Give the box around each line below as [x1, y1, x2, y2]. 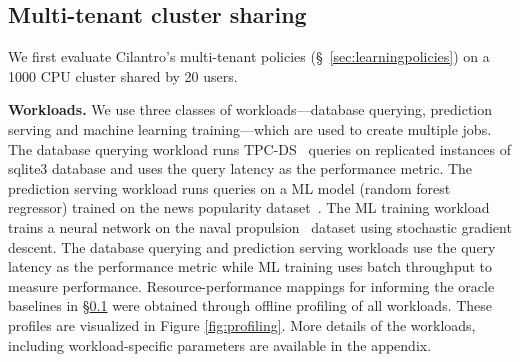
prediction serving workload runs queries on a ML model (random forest [8, 177, 451, 198]
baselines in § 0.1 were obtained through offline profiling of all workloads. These [8, 295, 493, 316]
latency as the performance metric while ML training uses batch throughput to [8, 256, 493, 277]
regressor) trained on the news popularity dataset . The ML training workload [8, 197, 490, 218]
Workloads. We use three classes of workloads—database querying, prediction [8, 99, 493, 120]
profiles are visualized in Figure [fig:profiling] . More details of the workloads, [8, 314, 476, 335]
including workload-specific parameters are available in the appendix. [8, 334, 432, 355]
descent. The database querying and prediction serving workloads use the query [8, 236, 496, 257]
